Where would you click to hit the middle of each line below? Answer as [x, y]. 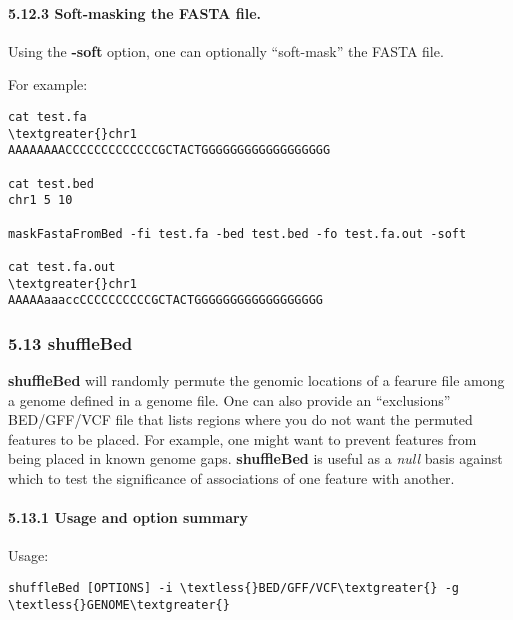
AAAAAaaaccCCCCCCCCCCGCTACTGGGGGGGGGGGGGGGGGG [165, 300]
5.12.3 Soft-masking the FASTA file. [134, 12]
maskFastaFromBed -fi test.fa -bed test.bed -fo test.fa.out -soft [237, 233]
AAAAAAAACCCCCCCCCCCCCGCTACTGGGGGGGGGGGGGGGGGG [169, 150]
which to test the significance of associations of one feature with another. [231, 478]
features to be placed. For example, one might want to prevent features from [242, 438]
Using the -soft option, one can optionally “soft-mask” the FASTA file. [226, 50]
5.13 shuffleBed [70, 342]
